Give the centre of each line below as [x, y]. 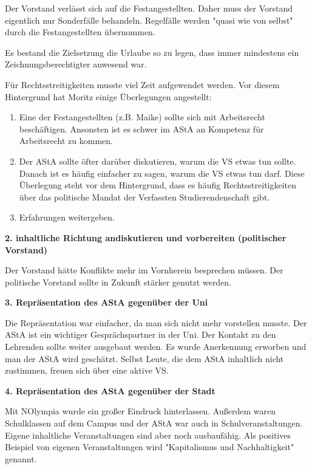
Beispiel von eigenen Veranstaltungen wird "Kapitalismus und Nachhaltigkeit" [150, 447]
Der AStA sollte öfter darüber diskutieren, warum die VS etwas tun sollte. [158, 161]
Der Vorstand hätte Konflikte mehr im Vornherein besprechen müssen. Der [144, 270]
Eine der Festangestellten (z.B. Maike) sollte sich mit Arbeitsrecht [142, 117]
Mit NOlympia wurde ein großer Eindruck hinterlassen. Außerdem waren [140, 411]
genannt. [21, 458]
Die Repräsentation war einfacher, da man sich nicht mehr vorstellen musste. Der [156, 322]
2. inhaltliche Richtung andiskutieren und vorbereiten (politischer [146, 237]
